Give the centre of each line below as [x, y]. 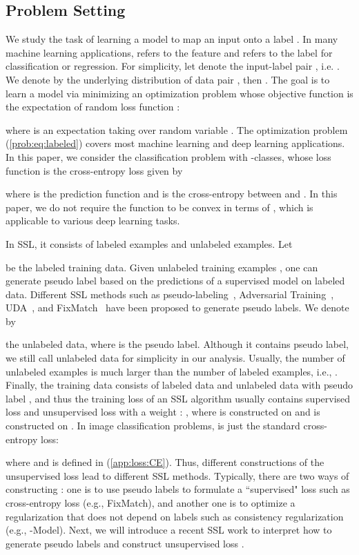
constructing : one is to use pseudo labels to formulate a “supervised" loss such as [178, 489]
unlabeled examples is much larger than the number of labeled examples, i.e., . [172, 371]
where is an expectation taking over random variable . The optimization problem [177, 129]
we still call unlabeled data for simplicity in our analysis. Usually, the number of [175, 358]
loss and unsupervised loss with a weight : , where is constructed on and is [163, 412]
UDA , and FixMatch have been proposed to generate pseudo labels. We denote [177, 308]
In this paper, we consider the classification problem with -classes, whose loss [168, 156]
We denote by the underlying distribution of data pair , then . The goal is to [168, 79]
